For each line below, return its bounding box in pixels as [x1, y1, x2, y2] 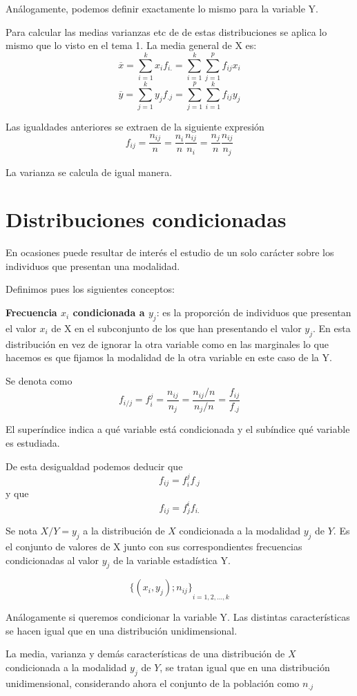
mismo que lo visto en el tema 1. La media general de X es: [6, 38, 257, 52]
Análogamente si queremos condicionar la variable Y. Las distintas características [6, 610, 350, 624]
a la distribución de [83, 523, 165, 538]
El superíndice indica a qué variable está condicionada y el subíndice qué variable [6, 422, 350, 436]
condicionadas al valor [6, 552, 99, 567]
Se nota [6, 523, 37, 538]
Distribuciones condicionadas [6, 205, 287, 233]
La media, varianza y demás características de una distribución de [6, 646, 285, 661]
